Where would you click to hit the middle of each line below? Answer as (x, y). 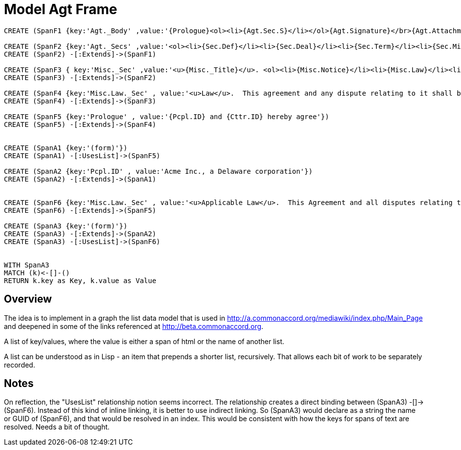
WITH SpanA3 (27, 265)
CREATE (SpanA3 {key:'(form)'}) (66, 226)
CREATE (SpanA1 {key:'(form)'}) (66, 148)
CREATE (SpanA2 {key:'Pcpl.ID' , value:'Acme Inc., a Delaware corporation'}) (158, 171)
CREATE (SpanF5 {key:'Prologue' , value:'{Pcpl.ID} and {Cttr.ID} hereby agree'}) (167, 116)
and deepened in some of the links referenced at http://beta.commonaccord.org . (134, 326)
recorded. (20, 365)
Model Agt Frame (61, 9)
